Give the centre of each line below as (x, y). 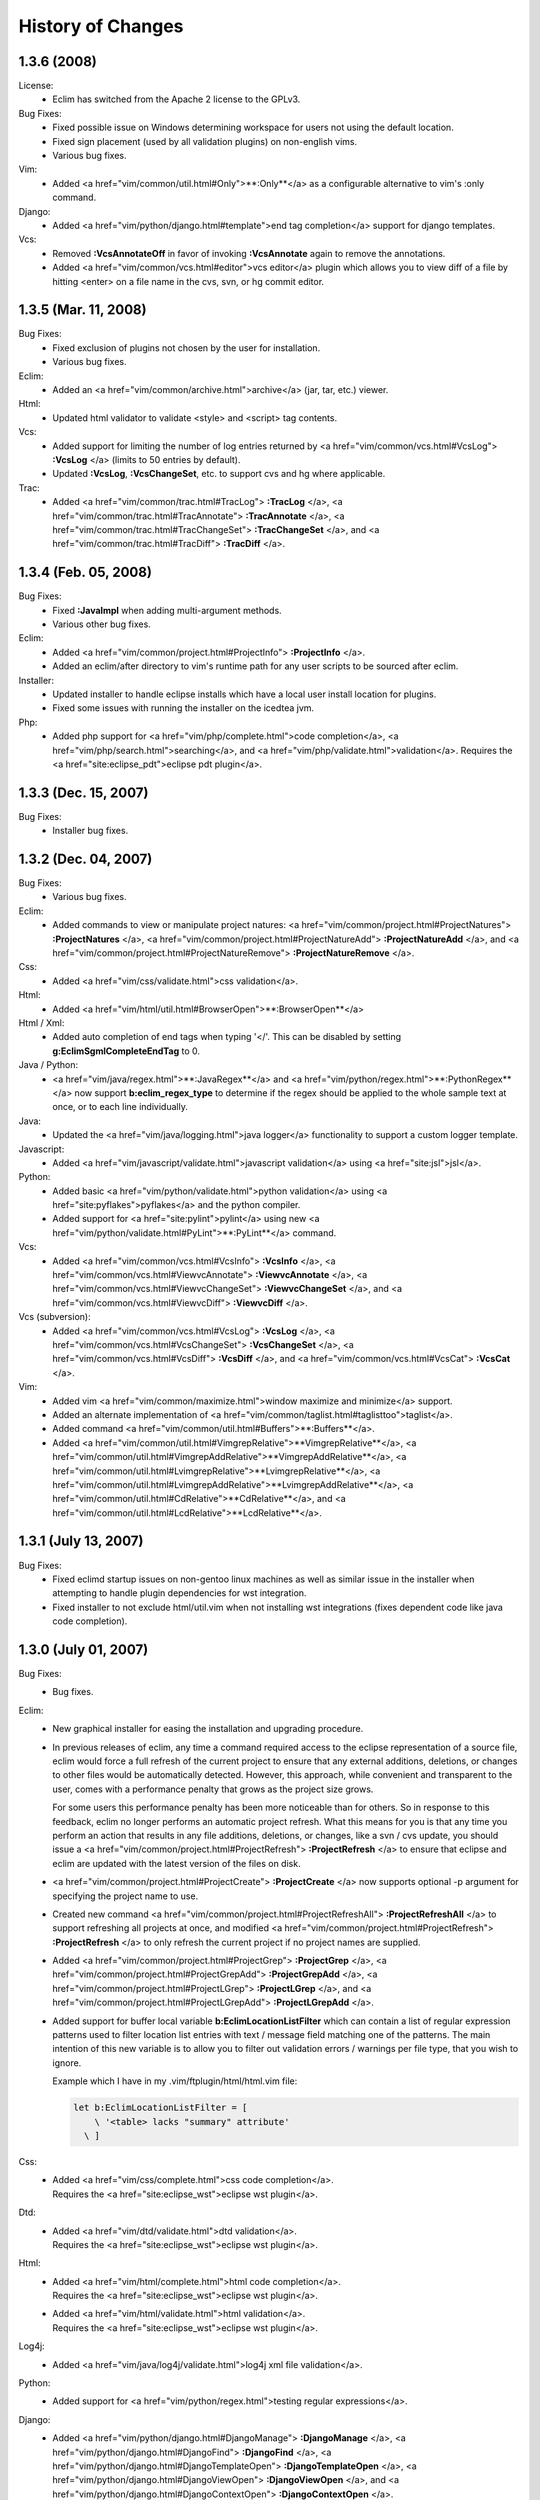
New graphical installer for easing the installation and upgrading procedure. (208, 1729)
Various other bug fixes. (102, 624)
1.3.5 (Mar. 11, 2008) (82, 310)
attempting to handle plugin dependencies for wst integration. (179, 1593)
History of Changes (101, 26)
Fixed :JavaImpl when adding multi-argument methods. (167, 610)
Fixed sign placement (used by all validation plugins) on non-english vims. (205, 141)
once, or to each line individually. (120, 1107)
